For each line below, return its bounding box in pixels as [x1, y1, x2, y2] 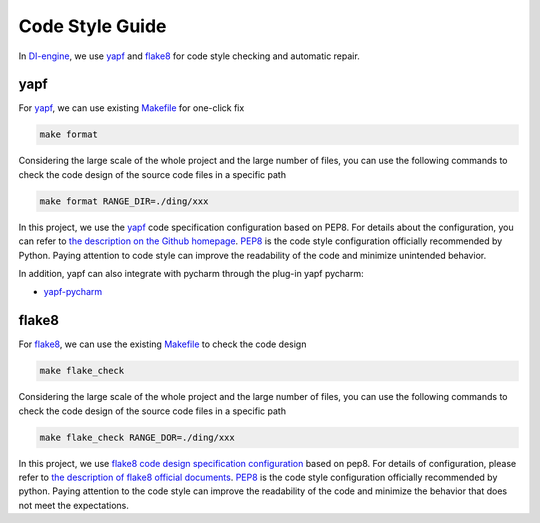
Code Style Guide [18, 15, 167, 37]
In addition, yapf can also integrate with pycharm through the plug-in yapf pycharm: [18, 267, 364, 279]
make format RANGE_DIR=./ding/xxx [39, 195, 209, 207]
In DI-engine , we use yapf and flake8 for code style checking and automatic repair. [18, 50, 360, 62]
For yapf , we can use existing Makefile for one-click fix [18, 102, 245, 114]
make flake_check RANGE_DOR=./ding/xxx [39, 431, 235, 443]
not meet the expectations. [18, 499, 130, 511]
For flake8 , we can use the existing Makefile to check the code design [18, 338, 307, 350]
